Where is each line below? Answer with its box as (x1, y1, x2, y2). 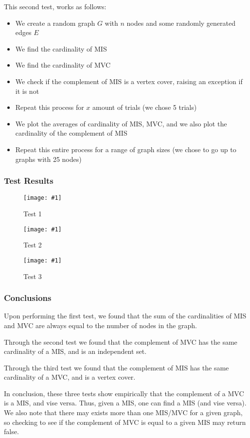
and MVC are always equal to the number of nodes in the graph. (4, 320, 197, 330)
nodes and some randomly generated (126, 18, 236, 28)
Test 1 (23, 209, 42, 218)
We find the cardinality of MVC (15, 60, 111, 70)
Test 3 (23, 271, 42, 281)
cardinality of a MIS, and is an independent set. (4, 346, 147, 356)
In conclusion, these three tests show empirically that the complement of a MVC (4, 388, 244, 398)
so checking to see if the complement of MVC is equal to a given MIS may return (4, 417, 246, 427)
